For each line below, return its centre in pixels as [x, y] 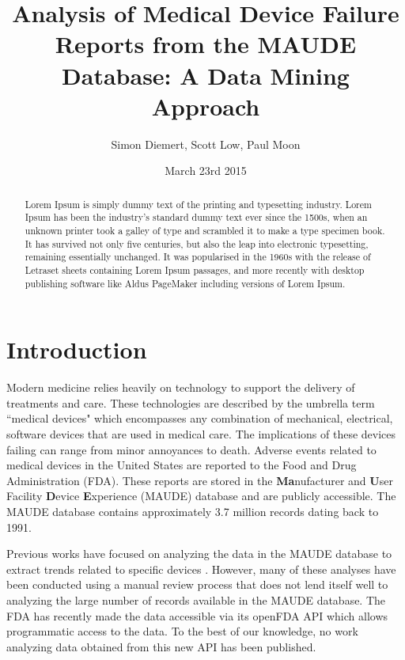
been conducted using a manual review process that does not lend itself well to [197, 584]
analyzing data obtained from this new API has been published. [161, 646]
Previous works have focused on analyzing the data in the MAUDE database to [199, 554]
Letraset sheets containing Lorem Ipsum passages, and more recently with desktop [195, 269]
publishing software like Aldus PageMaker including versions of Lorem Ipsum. [185, 283]
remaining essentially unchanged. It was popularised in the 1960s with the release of [198, 257]
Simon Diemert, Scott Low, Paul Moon [206, 144]
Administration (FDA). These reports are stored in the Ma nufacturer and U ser [200, 480]
